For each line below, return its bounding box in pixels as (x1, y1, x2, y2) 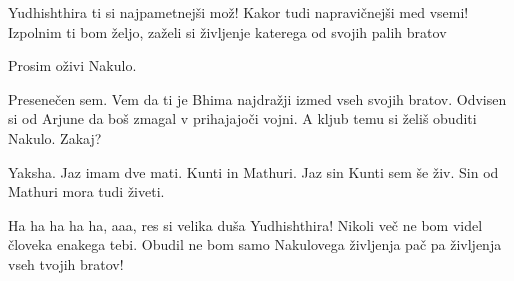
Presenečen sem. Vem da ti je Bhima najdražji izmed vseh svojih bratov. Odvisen (8, 88, 507, 109)
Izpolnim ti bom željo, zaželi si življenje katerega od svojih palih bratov (8, 21, 447, 42)
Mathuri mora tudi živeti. (8, 181, 165, 202)
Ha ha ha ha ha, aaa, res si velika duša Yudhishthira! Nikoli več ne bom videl (8, 214, 483, 235)
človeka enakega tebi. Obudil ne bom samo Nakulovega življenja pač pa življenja (8, 234, 502, 255)
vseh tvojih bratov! (8, 253, 124, 274)
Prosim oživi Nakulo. (8, 55, 137, 76)
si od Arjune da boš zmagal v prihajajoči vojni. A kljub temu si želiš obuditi (8, 108, 477, 129)
